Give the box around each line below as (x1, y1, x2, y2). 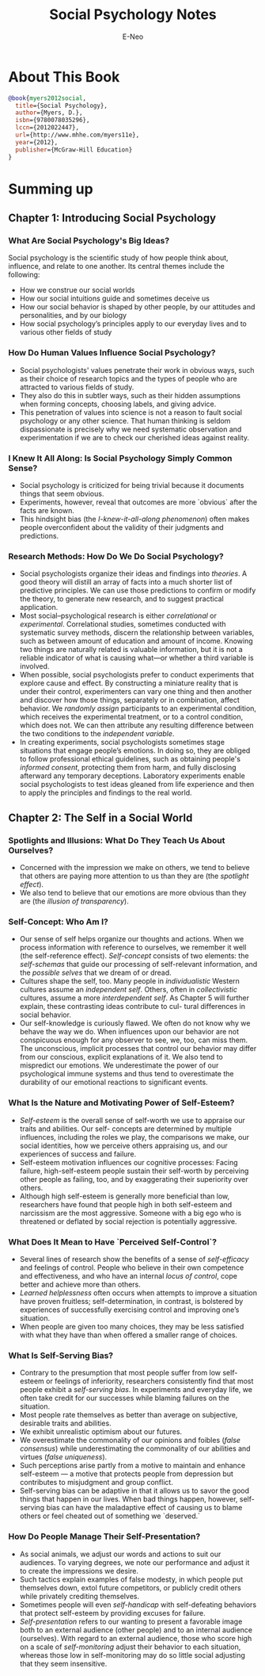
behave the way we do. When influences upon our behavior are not (19, 1027, 240, 1037)
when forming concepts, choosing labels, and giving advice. (19, 399, 217, 408)
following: (8, 270, 40, 279)
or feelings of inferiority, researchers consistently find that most (46, 1376, 254, 1386)
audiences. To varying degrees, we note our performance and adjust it (19, 1557, 250, 1567)
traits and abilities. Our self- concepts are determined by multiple (19, 1124, 232, 1133)
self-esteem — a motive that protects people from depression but (19, 1469, 233, 1478)
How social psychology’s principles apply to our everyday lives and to (19, 319, 247, 328)
